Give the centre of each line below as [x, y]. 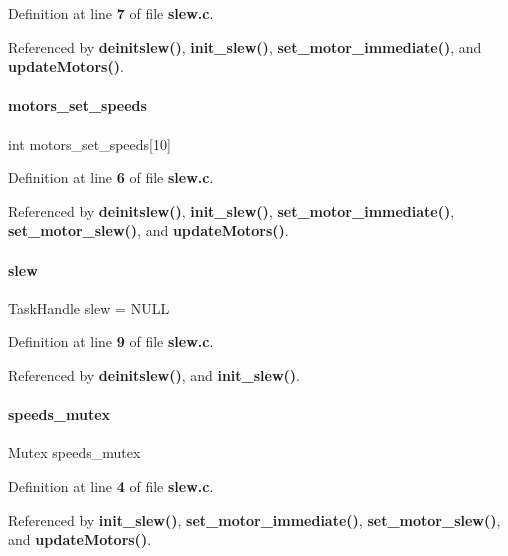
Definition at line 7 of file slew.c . [111, 13]
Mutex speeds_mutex [74, 452]
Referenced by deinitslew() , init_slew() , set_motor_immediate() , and [245, 46]
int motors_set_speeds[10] [89, 143]
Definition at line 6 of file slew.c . [111, 177]
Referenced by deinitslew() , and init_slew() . [154, 374]
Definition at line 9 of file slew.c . [111, 341]
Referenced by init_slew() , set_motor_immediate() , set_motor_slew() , [254, 519]
